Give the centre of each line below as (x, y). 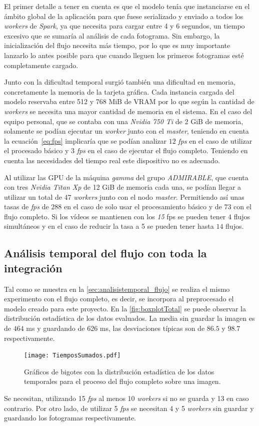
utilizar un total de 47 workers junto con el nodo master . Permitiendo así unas (124, 196)
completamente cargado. (41, 65)
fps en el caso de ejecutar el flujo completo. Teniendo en (162, 150)
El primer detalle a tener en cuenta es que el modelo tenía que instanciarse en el (127, 6)
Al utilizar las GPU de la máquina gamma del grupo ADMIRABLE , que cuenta (126, 177)
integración (33, 268)
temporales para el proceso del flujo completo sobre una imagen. (122, 381)
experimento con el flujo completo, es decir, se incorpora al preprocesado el (119, 299)
